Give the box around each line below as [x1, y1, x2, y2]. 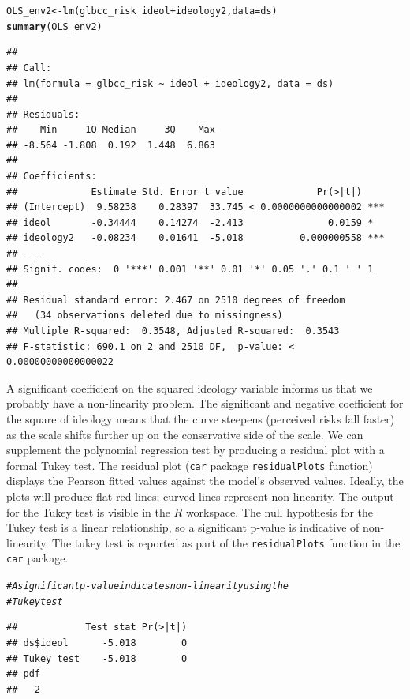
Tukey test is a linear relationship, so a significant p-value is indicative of [6, 519, 360, 536]
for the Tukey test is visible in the [6, 503, 170, 520]
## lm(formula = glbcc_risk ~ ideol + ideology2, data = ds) [6, 77, 334, 89]
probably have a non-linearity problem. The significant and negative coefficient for [6, 395, 404, 412]
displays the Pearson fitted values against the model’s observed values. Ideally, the [6, 472, 404, 489]
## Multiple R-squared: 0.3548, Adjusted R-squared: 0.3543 [6, 325, 340, 336]
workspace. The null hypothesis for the [185, 503, 374, 520]
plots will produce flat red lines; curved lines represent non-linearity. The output [6, 488, 394, 504]
